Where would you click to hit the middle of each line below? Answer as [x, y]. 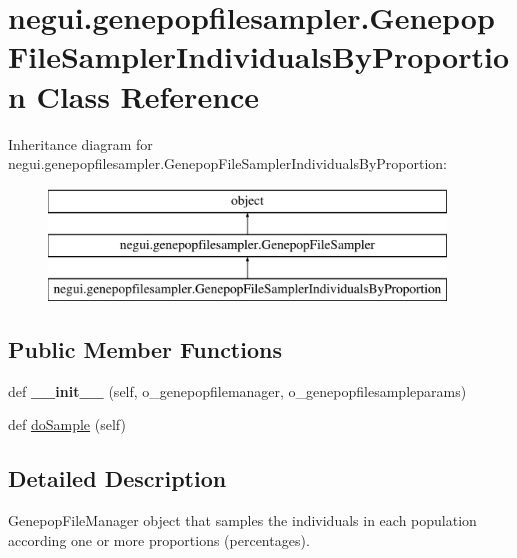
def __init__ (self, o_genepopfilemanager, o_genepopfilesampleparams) [237, 390]
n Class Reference [134, 95]
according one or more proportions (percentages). [159, 539]
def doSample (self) [67, 424]
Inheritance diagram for [80, 143]
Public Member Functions [145, 349]
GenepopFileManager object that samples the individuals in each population [242, 520]
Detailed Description [117, 478]
